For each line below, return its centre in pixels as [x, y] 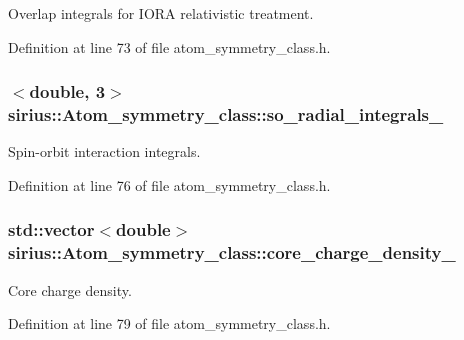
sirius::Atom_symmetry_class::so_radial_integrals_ [226, 114]
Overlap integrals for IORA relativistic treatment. [161, 13]
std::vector [51, 229]
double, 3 [67, 91]
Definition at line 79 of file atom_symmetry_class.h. [169, 323]
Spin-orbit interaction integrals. [104, 151]
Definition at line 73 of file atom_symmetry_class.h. [169, 46]
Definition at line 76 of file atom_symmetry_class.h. [169, 184]
